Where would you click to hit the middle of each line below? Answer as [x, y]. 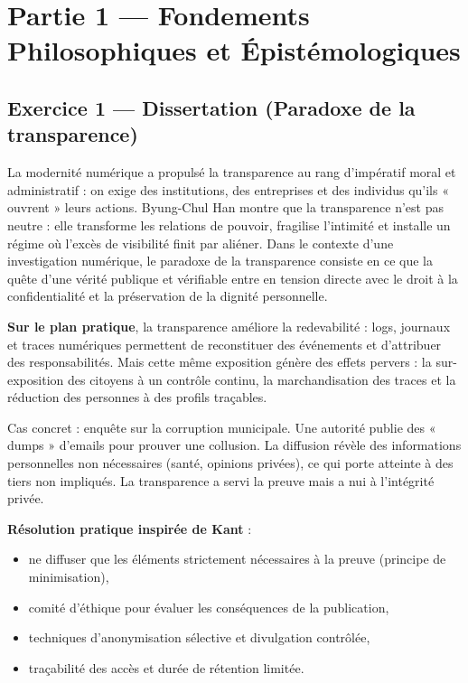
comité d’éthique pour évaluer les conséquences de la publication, [209, 607]
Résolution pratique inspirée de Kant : [130, 528]
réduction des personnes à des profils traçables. [137, 397]
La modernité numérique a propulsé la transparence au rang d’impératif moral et [232, 172]
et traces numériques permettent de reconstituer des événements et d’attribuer [225, 344]
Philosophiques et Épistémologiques [234, 50]
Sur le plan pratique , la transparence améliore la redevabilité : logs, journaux [229, 326]
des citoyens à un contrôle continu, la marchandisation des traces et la [262, 379]
